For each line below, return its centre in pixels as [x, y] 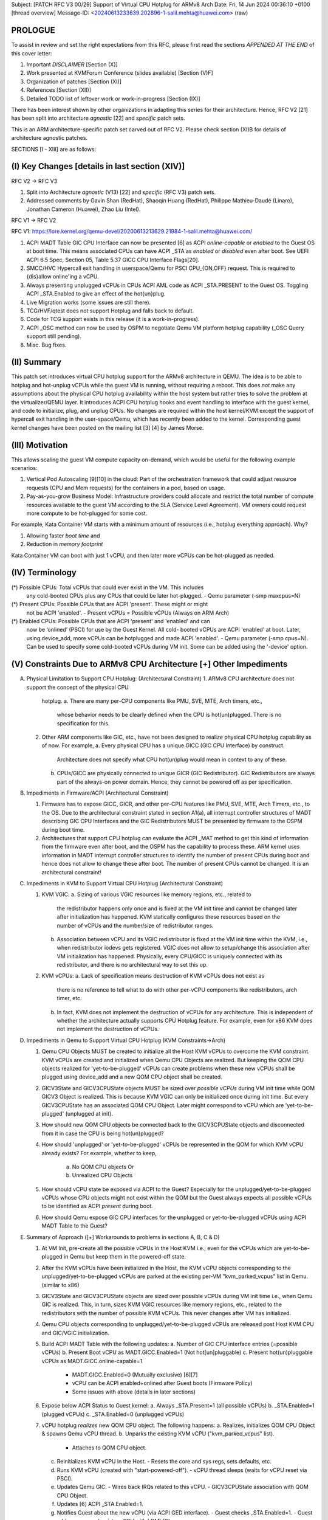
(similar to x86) [60, 1285]
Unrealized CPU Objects [102, 1175]
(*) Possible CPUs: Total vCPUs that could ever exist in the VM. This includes [108, 587]
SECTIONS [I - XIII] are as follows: [54, 149]
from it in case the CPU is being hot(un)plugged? [103, 1133]
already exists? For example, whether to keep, [99, 1153]
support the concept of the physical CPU [77, 687]
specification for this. [83, 723]
